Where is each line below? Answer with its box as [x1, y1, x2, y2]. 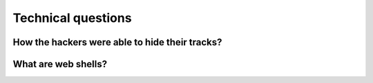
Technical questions [12, 10, 132, 25]
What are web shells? [12, 58, 107, 70]
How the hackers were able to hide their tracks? [12, 36, 222, 48]
